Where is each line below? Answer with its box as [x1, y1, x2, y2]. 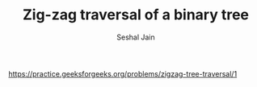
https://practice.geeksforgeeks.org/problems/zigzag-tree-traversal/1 [8, 68, 238, 78]
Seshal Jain [116, 32, 155, 42]
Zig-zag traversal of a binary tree [23, 6, 249, 24]
